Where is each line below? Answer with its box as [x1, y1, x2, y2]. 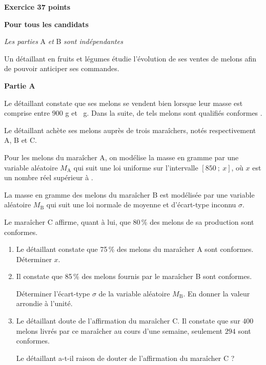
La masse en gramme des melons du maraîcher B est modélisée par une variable [4, 189, 255, 200]
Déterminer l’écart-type [16, 288, 90, 298]
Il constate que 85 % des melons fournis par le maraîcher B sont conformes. [16, 271, 252, 282]
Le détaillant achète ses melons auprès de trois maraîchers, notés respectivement [4, 124, 256, 135]
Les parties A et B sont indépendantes [4, 36, 123, 47]
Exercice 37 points [4, 2, 71, 12]
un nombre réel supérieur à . [4, 172, 93, 183]
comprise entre [4, 108, 50, 118]
